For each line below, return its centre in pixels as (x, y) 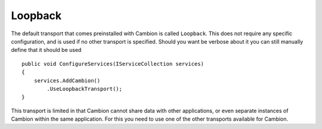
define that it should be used (46, 50)
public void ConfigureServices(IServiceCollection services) (113, 64)
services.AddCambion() (67, 80)
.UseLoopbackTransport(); (84, 89)
